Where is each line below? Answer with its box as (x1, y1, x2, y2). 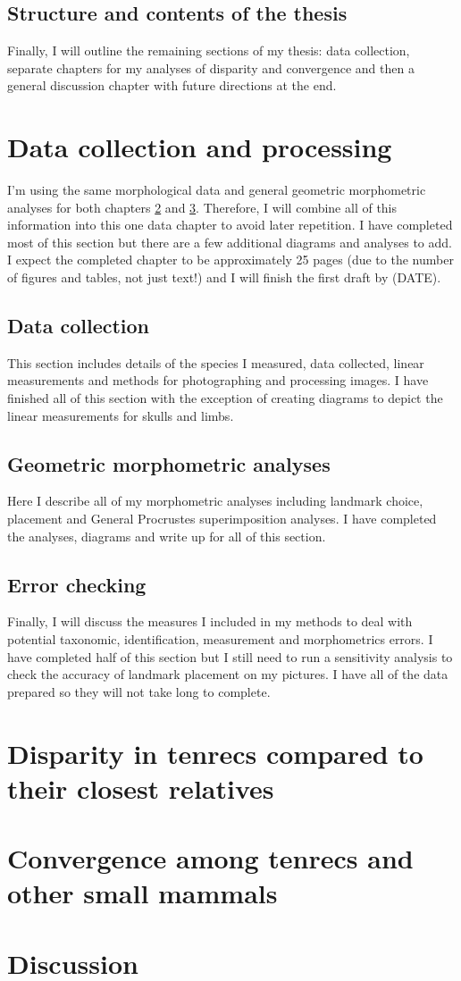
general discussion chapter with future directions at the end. (7, 76, 337, 95)
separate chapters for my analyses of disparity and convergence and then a (7, 58, 415, 77)
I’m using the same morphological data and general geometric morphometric (7, 180, 426, 199)
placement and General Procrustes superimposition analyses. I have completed (7, 509, 437, 528)
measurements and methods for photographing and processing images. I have (7, 371, 429, 390)
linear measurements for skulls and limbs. (7, 406, 234, 424)
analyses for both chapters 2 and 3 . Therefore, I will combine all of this (7, 197, 398, 216)
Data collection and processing (7, 129, 392, 165)
